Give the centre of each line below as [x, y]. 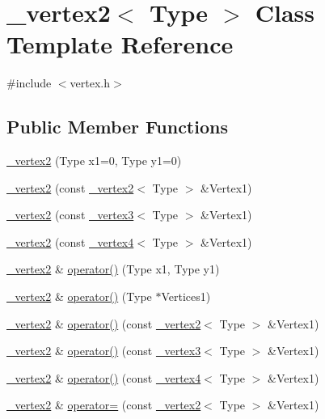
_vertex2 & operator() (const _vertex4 [104, 377]
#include [29, 83]
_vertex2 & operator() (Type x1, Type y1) [113, 269]
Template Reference [120, 44]
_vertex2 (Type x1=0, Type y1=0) [94, 161]
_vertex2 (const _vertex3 [70, 215]
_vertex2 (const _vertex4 [70, 241]
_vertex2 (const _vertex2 [70, 187]
